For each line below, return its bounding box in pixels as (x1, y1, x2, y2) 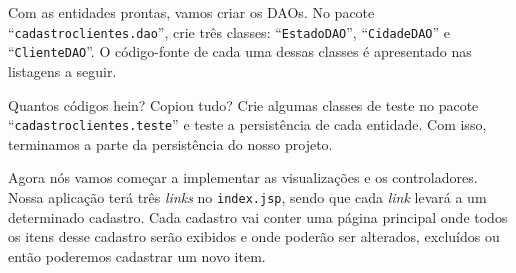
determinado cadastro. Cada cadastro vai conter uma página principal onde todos (8, 206, 508, 227)
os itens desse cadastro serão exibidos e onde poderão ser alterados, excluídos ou (8, 226, 500, 247)
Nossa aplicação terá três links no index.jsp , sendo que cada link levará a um (8, 186, 487, 207)
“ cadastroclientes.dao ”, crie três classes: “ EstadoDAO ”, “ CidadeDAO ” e (8, 21, 450, 42)
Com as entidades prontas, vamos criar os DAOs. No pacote (8, 2, 375, 22)
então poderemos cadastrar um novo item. (8, 245, 266, 266)
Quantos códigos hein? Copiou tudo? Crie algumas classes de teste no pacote (8, 94, 479, 115)
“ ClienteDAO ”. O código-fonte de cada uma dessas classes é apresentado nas (8, 41, 472, 62)
